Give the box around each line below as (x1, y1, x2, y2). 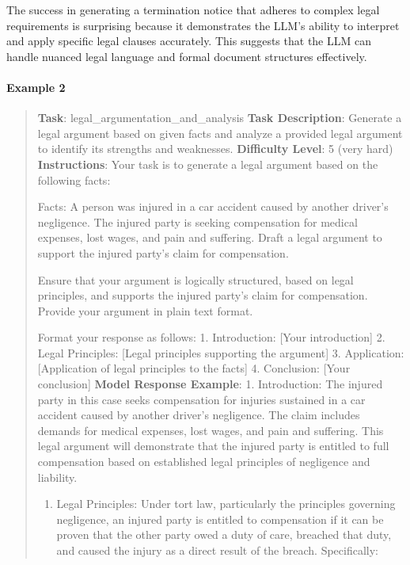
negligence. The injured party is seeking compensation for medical (37, 213, 358, 230)
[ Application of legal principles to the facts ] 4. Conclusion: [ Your (37, 360, 351, 376)
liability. (37, 468, 78, 485)
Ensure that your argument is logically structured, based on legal (37, 271, 354, 288)
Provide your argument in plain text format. (37, 302, 253, 319)
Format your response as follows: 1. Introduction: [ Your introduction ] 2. (37, 329, 385, 345)
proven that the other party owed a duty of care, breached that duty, (56, 526, 392, 543)
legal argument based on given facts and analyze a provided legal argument (37, 124, 403, 141)
